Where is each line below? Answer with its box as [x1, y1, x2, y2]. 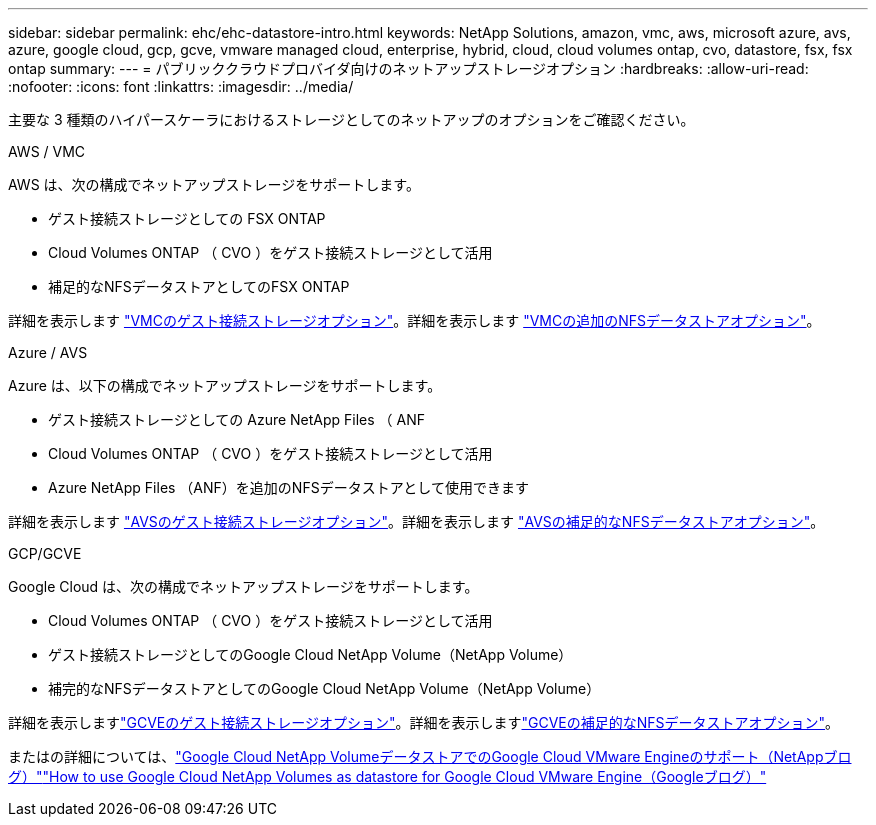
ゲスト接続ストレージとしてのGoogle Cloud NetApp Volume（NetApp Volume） [48, 646, 573, 663]
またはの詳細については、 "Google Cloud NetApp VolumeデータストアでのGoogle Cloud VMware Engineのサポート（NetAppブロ [8, 748, 852, 765]
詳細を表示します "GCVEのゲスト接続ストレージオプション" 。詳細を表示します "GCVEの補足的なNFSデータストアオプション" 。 [8, 714, 840, 731]
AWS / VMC [8, 143, 86, 160]
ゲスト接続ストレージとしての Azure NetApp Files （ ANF [48, 411, 426, 428]
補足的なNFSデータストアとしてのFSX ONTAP [48, 278, 350, 295]
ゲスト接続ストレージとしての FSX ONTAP [48, 210, 326, 227]
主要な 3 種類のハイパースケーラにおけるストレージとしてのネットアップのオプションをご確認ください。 [8, 111, 695, 128]
